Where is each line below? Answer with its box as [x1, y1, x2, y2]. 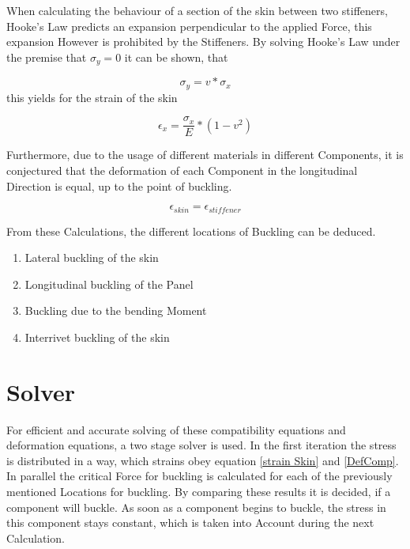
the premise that [6, 48, 87, 65]
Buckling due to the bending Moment [24, 302, 207, 319]
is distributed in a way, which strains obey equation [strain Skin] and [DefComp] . [6, 452, 399, 468]
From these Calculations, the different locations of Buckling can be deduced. [6, 222, 376, 239]
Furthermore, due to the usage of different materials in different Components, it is [6, 146, 404, 163]
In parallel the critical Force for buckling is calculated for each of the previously [6, 468, 393, 484]
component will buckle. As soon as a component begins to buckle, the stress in [6, 498, 386, 515]
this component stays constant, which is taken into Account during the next [6, 514, 374, 531]
